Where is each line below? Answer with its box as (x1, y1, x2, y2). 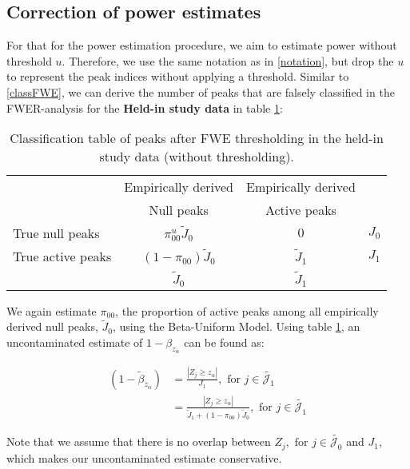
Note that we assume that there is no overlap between (6, 433, 271, 450)
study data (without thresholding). (99, 147, 294, 166)
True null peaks (13, 224, 100, 243)
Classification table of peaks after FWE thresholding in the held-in (10, 129, 384, 148)
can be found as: (184, 334, 265, 351)
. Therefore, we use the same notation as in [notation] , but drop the (62, 52, 394, 69)
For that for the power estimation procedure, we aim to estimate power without (6, 37, 397, 54)
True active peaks (13, 247, 112, 266)
